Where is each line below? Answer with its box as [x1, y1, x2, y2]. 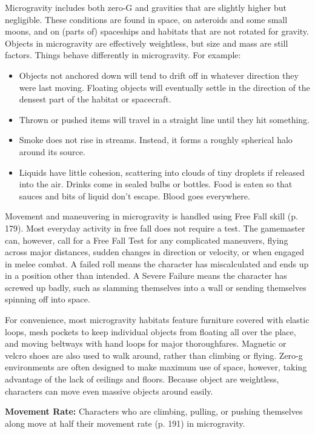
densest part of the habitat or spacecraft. [19, 93, 171, 105]
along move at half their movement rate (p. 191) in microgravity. [5, 416, 245, 429]
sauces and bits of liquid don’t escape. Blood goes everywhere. [19, 189, 250, 202]
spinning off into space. [5, 293, 90, 305]
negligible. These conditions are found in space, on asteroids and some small [5, 13, 288, 25]
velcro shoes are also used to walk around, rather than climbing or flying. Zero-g [5, 349, 303, 361]
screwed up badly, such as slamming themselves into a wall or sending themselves [5, 281, 307, 293]
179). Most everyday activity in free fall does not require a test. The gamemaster [5, 221, 305, 234]
